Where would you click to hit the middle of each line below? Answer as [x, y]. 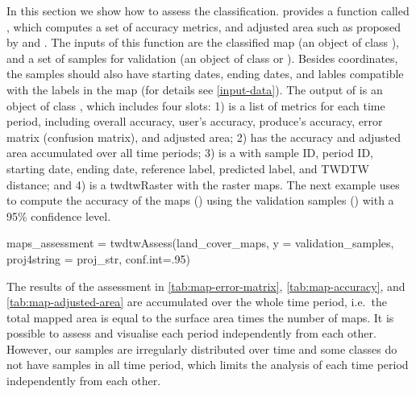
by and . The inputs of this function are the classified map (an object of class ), [203, 42]
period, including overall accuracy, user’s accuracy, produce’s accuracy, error [195, 121]
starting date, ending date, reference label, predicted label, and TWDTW [188, 168]
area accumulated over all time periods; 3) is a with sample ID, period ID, [190, 153]
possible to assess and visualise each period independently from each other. [191, 333]
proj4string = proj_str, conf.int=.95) [98, 258]
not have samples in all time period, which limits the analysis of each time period [208, 365]
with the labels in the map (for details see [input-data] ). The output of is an [195, 89]
